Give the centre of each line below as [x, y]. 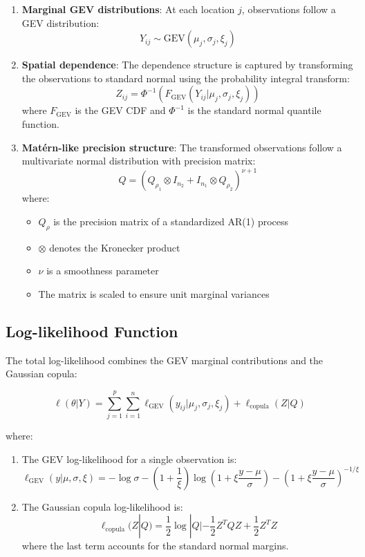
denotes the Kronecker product [115, 247]
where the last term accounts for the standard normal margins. [155, 546]
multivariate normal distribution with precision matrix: [139, 161]
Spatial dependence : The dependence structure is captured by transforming [187, 65]
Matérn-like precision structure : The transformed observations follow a [182, 147]
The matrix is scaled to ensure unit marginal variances [154, 293]
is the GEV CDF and [120, 110]
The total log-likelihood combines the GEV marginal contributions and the [165, 360]
